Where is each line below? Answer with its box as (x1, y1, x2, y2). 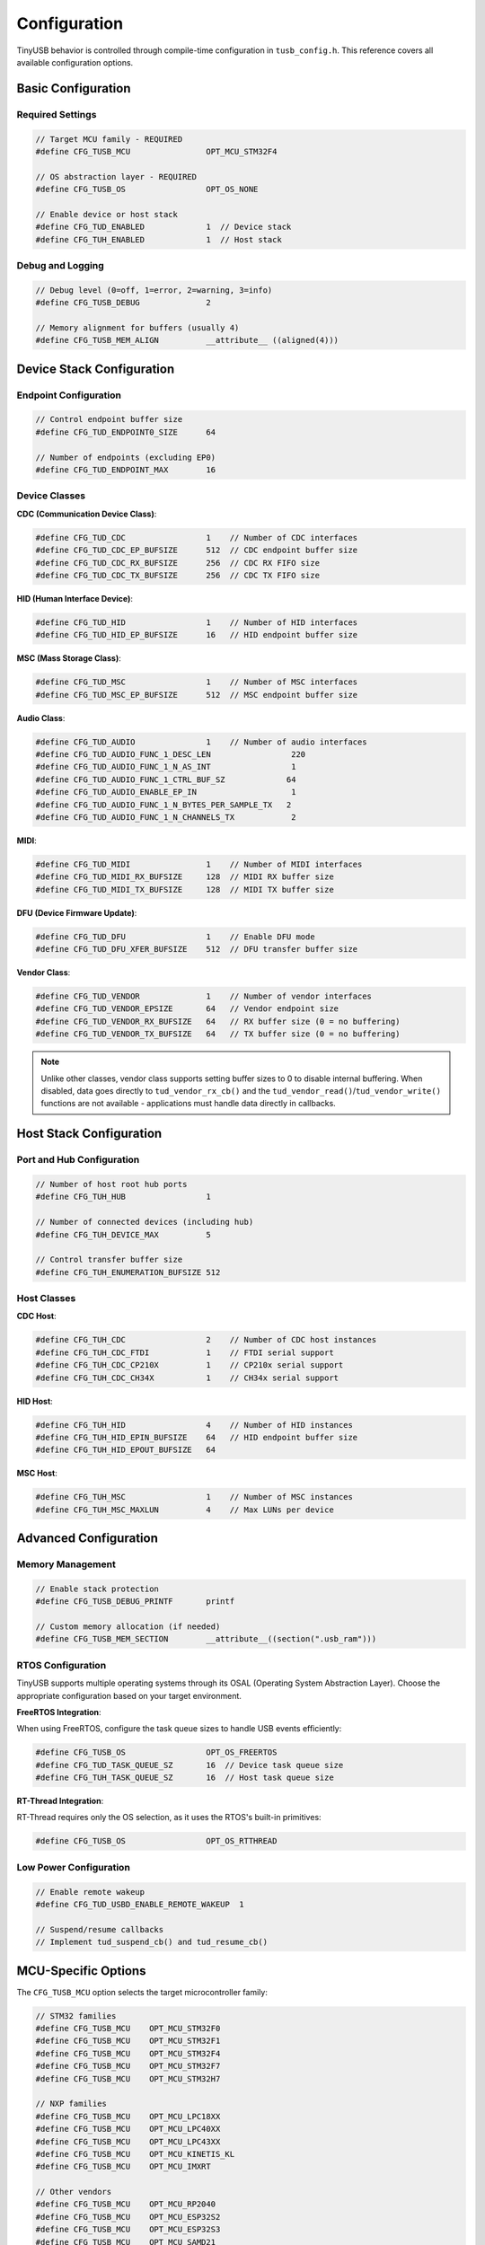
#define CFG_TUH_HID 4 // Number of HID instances (35, 1420, 354, 1430)
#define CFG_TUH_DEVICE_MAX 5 (35, 1229, 211, 1239)
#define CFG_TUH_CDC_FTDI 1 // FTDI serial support (35, 1347, 334, 1358)
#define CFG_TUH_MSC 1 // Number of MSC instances (35, 1492, 354, 1502)
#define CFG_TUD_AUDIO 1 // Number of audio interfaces (35, 736, 367, 747)
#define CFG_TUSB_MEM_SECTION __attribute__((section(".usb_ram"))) (35, 1634, 377, 1644)
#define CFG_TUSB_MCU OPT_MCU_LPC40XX (35, 2124, 221, 2135)
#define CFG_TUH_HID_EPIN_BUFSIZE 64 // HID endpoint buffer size (35, 1432, 358, 1442)
